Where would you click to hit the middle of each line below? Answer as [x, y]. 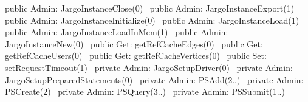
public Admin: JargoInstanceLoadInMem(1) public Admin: [117, 32]
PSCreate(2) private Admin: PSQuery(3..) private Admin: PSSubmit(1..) [145, 91]
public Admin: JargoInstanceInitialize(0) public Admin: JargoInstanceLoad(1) [152, 20]
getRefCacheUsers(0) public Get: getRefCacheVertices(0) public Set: [136, 56]
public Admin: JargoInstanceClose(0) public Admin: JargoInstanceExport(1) [150, 8]
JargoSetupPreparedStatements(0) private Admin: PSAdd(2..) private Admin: [154, 79]
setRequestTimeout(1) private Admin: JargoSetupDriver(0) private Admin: [149, 67]
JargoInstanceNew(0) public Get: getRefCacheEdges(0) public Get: [134, 43]
